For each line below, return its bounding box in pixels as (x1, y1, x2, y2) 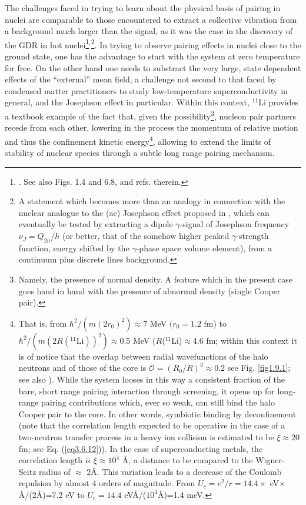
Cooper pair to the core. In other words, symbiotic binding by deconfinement (18, 407, 297, 420)
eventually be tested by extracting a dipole (18, 218, 173, 230)
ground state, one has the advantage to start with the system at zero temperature (5, 50, 300, 62)
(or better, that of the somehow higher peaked (62, 230, 229, 242)
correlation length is (18, 454, 91, 466)
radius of (39, 465, 71, 477)
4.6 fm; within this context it (192, 334, 297, 346)
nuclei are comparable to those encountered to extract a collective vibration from (5, 13, 297, 25)
